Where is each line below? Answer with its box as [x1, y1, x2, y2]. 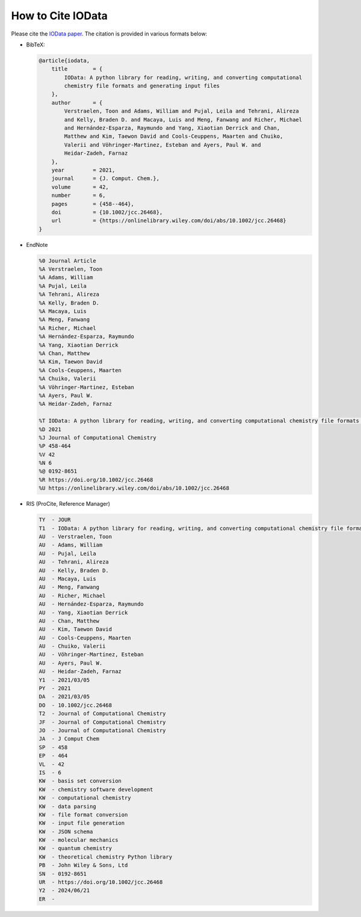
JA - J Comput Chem [39, 735, 99, 742]
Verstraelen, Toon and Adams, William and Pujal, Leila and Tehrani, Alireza [64, 108, 299, 114]
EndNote [26, 241, 48, 248]
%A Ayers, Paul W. [39, 392, 93, 399]
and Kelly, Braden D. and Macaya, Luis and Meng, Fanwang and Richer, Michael [64, 116, 303, 123]
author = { [51, 99, 103, 106]
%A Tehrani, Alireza [39, 291, 99, 298]
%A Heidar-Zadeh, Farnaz [39, 400, 113, 408]
